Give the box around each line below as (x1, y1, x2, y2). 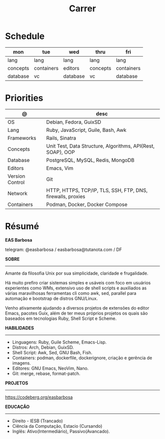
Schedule (5, 31, 45, 42)
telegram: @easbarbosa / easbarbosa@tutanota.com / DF (5, 247, 122, 252)
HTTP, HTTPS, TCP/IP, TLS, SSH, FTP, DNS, (46, 187, 148, 193)
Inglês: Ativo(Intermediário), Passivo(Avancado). (12, 428, 110, 434)
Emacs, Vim (46, 164, 74, 171)
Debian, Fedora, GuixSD (46, 119, 102, 125)
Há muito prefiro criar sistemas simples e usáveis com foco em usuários (5, 280, 151, 285)
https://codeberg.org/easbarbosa (5, 394, 73, 400)
